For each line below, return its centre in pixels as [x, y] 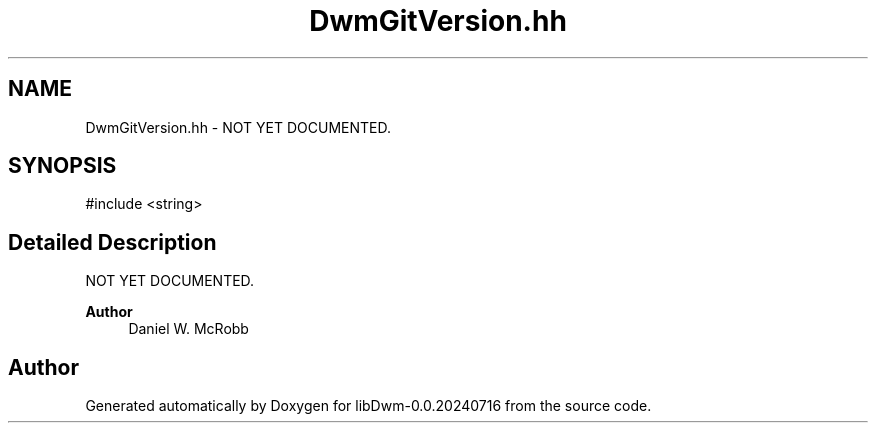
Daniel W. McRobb [188, 329]
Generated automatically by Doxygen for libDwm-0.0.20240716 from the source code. [368, 406]
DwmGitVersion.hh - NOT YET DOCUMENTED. [238, 127]
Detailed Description [112, 242]
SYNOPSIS [62, 166]
